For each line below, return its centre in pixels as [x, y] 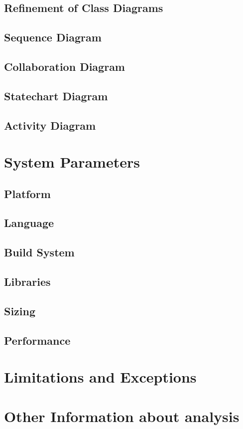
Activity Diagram [50, 125]
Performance [37, 340]
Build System [39, 252]
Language [29, 223]
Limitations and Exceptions [100, 377]
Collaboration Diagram [64, 66]
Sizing [20, 311]
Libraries [27, 282]
